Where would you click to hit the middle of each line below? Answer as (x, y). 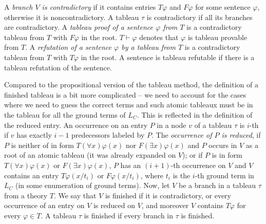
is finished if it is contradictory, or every (168, 195)
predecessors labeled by (108, 135)
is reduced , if (241, 135)
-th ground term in (224, 175)
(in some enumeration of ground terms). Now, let (93, 185)
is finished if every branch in (129, 215)
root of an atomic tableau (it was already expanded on (90, 155)
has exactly (34, 135)
